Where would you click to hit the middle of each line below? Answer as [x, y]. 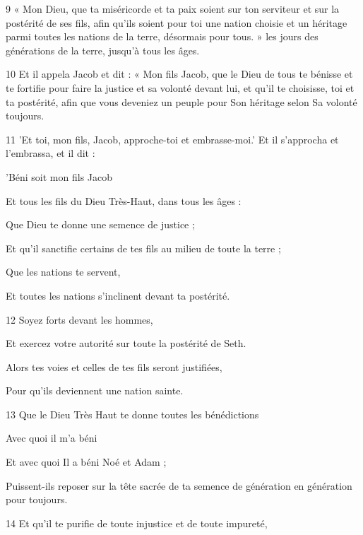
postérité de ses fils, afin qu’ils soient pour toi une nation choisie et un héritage [177, 22]
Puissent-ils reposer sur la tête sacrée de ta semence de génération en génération [179, 485]
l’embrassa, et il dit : [50, 153]
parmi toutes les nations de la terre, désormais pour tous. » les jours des [162, 36]
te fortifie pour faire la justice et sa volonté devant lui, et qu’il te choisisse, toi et [180, 87]
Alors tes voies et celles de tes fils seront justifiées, [114, 366]
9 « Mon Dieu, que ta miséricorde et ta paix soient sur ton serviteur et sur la [173, 8]
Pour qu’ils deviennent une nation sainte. [95, 390]
